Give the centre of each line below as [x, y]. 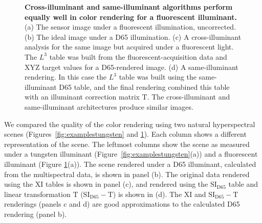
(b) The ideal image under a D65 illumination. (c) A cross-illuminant [133, 36]
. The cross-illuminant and [189, 97]
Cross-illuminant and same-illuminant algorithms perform [129, 7]
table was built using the [158, 77]
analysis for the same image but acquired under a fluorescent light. [129, 47]
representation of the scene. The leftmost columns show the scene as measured [127, 144]
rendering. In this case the [66, 77]
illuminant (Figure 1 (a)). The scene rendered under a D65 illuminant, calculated [130, 164]
